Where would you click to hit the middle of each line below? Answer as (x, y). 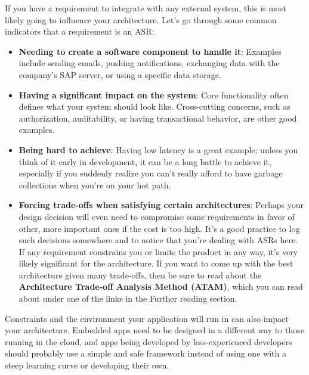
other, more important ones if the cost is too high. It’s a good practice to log (159, 228)
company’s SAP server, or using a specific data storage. (120, 74)
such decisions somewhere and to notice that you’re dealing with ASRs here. (158, 240)
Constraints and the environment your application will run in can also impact (147, 318)
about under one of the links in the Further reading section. (128, 298)
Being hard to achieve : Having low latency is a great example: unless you (158, 149)
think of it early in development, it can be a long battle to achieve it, (145, 161)
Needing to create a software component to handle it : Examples (150, 51)
